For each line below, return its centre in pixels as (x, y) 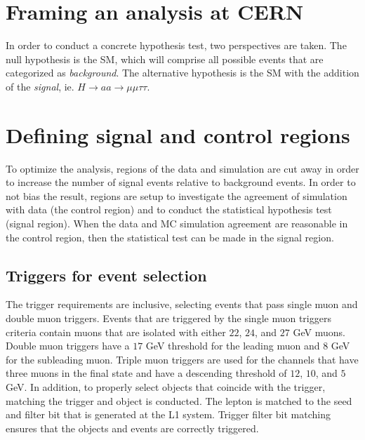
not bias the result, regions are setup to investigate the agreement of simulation (177, 195)
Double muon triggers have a (68, 346)
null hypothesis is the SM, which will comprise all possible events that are (165, 59)
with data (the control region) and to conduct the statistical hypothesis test (169, 209)
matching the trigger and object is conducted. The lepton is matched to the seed (179, 400)
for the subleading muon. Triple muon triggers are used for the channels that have (182, 359)
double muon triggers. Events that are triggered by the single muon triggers (168, 318)
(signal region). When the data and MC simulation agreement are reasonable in (177, 223)
